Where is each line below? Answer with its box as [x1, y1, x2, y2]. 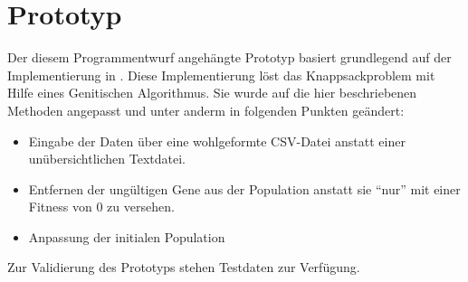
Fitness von [28, 197, 92, 216]
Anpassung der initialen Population [28, 227, 225, 246]
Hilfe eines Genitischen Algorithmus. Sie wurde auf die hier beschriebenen [7, 83, 417, 102]
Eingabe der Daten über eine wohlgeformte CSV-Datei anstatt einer [28, 131, 406, 150]
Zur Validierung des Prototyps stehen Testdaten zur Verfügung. [7, 258, 360, 277]
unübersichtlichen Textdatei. [28, 149, 186, 168]
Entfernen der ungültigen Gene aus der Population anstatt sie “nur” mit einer [28, 179, 461, 198]
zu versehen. [107, 197, 175, 216]
